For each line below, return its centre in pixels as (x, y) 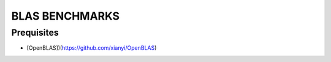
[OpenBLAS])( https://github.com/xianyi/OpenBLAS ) (92, 48)
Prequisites (35, 33)
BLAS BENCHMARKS (65, 16)
